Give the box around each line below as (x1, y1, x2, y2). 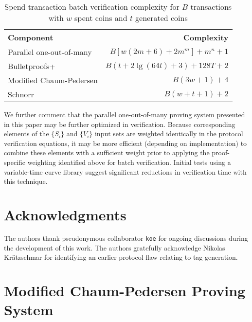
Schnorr (8, 89, 34, 100)
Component (8, 32, 54, 43)
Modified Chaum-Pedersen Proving (4, 280, 246, 300)
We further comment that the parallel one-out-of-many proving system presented (4, 109, 245, 119)
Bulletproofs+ (8, 60, 55, 72)
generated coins (135, 12, 188, 23)
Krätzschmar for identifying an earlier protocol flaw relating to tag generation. (4, 252, 238, 262)
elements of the (4, 128, 49, 139)
